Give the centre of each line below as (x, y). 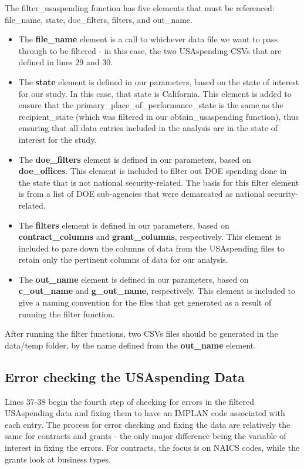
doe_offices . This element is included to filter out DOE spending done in (153, 171)
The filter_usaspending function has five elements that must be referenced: (140, 8)
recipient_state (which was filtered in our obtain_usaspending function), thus (159, 116)
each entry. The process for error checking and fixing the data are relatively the (148, 424)
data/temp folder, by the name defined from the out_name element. (131, 345)
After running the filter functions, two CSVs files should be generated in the (141, 334)
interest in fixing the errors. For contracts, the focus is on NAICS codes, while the (152, 448)
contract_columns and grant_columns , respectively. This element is (150, 237)
